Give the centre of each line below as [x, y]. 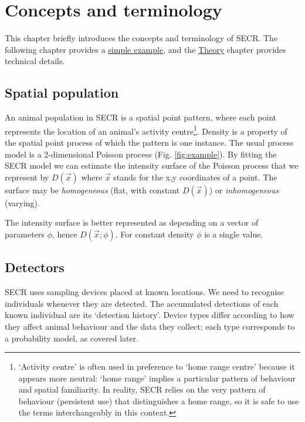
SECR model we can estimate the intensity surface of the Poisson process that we [152, 165]
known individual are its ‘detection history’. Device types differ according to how [150, 315]
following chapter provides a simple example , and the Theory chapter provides [145, 49]
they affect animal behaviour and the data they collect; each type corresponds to [150, 326]
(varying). [22, 202]
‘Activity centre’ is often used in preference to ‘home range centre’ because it [157, 366]
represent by [27, 177]
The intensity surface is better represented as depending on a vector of [132, 222]
